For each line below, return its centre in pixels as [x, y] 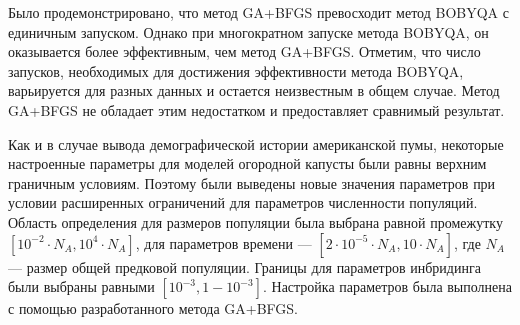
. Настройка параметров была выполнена [387, 286]
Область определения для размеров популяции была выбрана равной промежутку [255, 221]
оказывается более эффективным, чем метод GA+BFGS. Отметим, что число [244, 51]
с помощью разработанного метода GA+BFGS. [153, 308]
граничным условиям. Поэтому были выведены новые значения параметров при [252, 182]
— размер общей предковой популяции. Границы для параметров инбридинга [244, 266]
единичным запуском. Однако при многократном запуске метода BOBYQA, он [248, 31]
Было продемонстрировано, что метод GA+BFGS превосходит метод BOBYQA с [258, 12]
